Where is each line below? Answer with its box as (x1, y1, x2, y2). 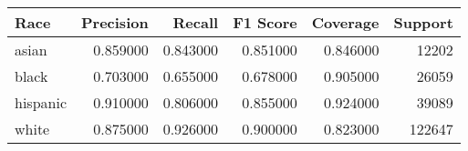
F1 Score (233, 12, 297, 33)
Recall (172, 12, 219, 33)
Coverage (311, 12, 380, 33)
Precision (81, 12, 149, 33)
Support (393, 12, 453, 33)
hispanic (15, 92, 67, 113)
